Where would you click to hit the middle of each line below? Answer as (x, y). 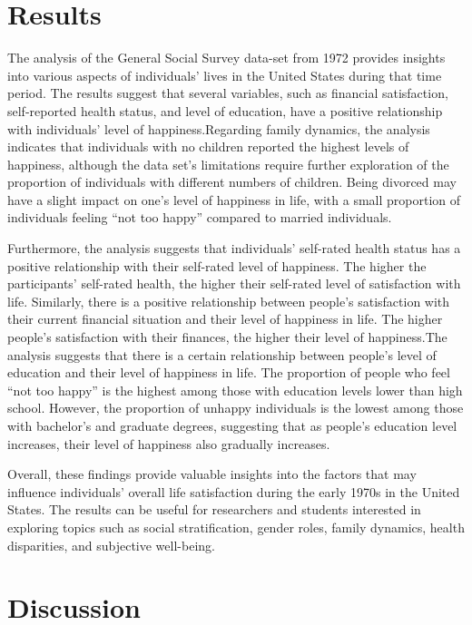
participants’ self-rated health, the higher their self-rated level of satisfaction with (234, 283)
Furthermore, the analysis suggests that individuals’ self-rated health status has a (234, 248)
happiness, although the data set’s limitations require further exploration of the (228, 164)
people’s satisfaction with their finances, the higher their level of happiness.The (227, 337)
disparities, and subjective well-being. (111, 545)
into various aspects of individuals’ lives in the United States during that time (225, 75)
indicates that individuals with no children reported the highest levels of (208, 146)
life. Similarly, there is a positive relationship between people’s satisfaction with (229, 301)
